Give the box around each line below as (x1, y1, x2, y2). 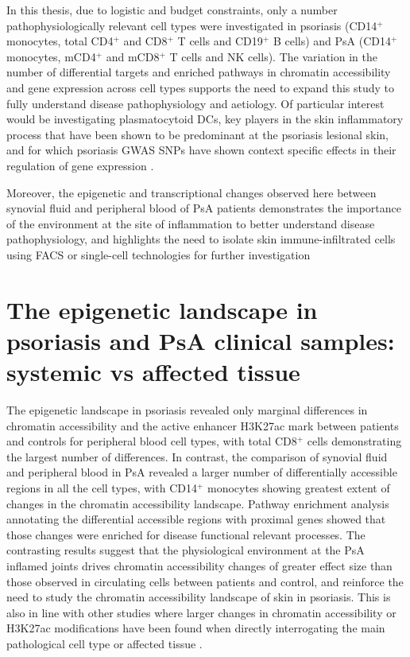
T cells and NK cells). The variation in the (169, 48, 377, 64)
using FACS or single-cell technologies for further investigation (6, 246, 311, 262)
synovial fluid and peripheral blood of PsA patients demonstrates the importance (6, 200, 402, 216)
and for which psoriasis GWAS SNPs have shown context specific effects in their (6, 142, 396, 158)
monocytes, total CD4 (6, 33, 114, 49)
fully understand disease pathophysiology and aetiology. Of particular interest (6, 95, 385, 111)
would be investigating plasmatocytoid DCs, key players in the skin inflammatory (6, 111, 404, 127)
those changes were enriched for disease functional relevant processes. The (6, 526, 366, 542)
